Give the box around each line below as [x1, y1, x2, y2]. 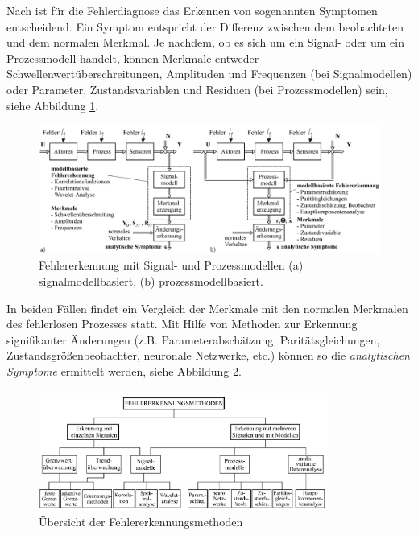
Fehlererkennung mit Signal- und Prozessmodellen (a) [39, 257, 304, 274]
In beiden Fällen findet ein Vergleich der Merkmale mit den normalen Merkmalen [6, 299, 408, 316]
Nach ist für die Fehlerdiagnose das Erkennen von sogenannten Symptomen [6, 2, 378, 19]
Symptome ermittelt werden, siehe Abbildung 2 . [6, 362, 242, 379]
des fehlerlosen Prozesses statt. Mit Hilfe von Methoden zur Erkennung [6, 315, 358, 332]
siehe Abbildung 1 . [6, 97, 99, 113]
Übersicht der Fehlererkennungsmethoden [39, 513, 243, 530]
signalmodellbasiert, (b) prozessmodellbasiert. [39, 273, 263, 289]
